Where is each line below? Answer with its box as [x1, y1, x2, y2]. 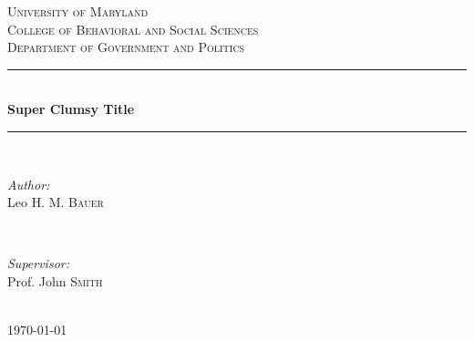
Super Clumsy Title [7, 99, 135, 119]
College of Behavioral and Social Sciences [7, 19, 259, 38]
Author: [7, 174, 50, 193]
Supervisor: [7, 254, 69, 273]
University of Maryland [7, 2, 149, 20]
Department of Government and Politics [7, 37, 245, 57]
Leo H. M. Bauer [7, 192, 104, 212]
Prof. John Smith [7, 271, 103, 290]
